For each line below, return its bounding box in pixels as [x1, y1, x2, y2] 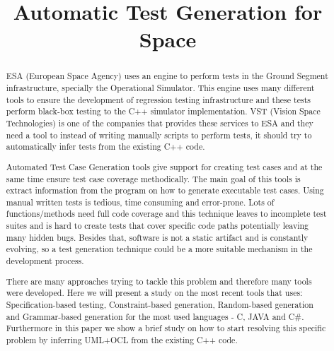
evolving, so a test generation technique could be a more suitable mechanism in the [6, 243, 313, 255]
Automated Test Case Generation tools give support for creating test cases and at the [6, 160, 323, 172]
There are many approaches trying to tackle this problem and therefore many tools [6, 275, 312, 287]
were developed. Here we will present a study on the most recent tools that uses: [6, 287, 303, 299]
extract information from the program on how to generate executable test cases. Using [6, 184, 324, 196]
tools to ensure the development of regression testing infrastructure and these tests [6, 93, 311, 105]
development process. [6, 255, 84, 267]
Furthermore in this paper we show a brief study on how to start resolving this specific [6, 322, 326, 334]
